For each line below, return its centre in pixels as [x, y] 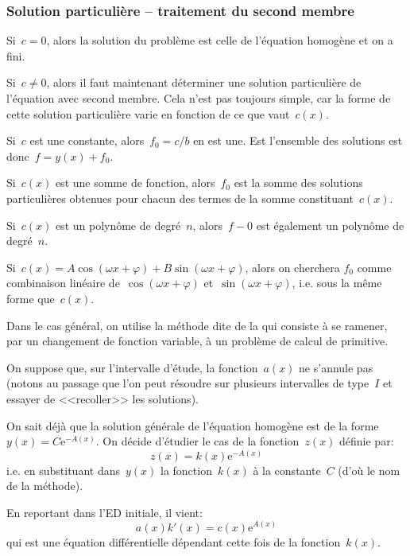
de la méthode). [45, 486]
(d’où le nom [369, 470]
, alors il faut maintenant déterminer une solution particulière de [204, 82]
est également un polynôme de [330, 225]
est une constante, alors [87, 140]
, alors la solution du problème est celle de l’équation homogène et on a [220, 40]
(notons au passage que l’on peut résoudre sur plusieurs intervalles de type [188, 383]
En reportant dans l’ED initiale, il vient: [104, 512]
